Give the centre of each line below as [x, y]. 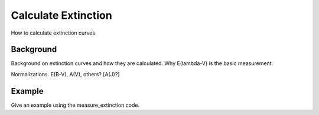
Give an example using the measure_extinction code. [75, 105]
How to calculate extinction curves [53, 33]
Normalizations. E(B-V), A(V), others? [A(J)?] [65, 74]
